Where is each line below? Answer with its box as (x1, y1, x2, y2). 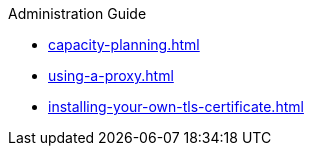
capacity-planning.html (48, 36, 200, 53)
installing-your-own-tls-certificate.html (48, 98, 304, 115)
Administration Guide (8, 5, 147, 22)
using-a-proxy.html (48, 67, 174, 84)
